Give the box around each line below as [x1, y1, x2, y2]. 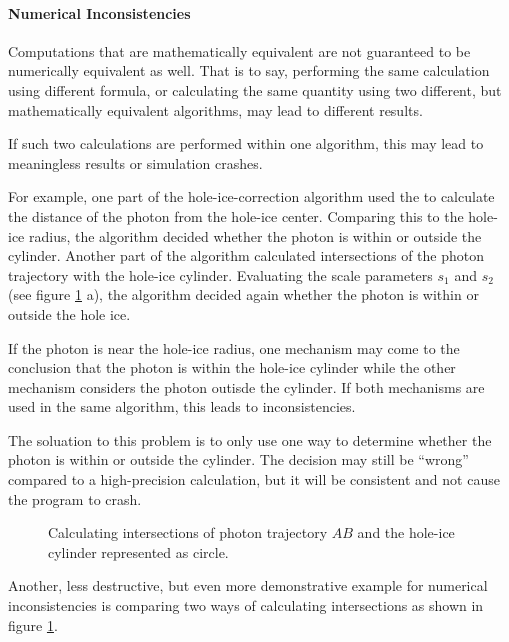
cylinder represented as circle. [48, 541, 229, 562]
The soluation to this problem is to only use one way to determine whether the [8, 429, 492, 450]
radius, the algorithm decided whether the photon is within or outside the [28, 225, 482, 246]
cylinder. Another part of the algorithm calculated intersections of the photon [8, 245, 484, 266]
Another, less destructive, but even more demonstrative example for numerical [8, 575, 488, 596]
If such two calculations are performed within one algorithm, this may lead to [8, 133, 484, 154]
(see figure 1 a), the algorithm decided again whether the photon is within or [8, 284, 479, 305]
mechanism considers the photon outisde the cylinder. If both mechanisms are [8, 376, 485, 397]
